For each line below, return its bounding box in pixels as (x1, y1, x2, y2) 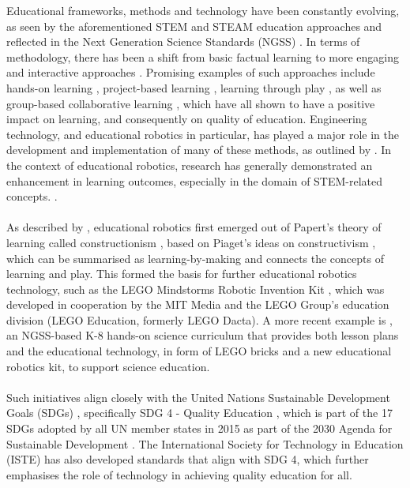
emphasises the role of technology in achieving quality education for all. (6, 466, 352, 482)
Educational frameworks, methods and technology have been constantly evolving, (6, 2, 400, 18)
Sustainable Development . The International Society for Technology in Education (6, 435, 404, 452)
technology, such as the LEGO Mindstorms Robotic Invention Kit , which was (6, 280, 385, 297)
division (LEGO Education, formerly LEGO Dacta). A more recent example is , (6, 311, 393, 328)
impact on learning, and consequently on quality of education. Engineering (6, 111, 367, 127)
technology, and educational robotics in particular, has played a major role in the (6, 126, 400, 142)
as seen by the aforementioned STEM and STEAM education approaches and (6, 17, 382, 34)
